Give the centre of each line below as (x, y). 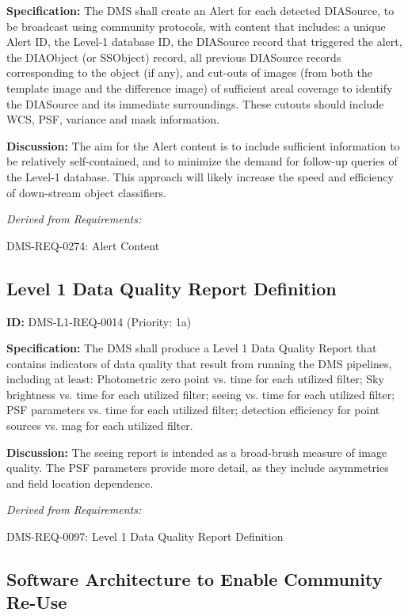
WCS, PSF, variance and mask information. (113, 119)
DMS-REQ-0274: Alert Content (83, 245)
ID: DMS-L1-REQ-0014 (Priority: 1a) (99, 321)
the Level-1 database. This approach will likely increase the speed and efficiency (200, 176)
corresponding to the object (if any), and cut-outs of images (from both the (189, 72)
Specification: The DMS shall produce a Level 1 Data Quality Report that (192, 348)
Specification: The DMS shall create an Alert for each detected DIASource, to (200, 10)
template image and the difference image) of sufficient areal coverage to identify (200, 87)
